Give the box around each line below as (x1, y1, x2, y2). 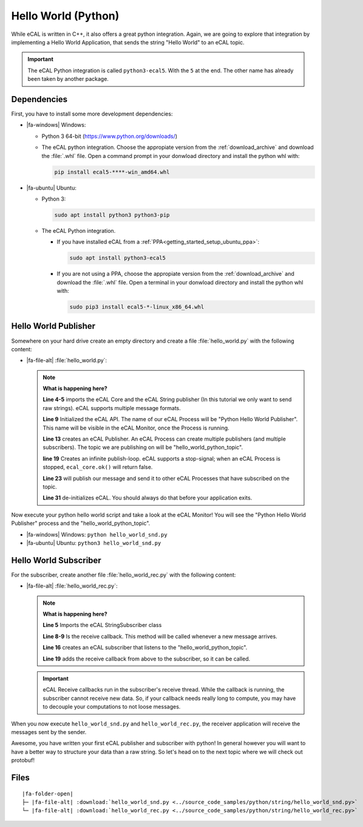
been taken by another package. (27, 75, 109, 83)
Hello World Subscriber (11, 555, 101, 565)
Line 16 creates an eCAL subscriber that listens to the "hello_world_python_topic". (42, 644, 248, 651)
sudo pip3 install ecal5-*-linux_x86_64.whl (69, 304, 205, 311)
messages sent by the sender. (11, 728, 87, 735)
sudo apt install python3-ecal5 (69, 255, 166, 261)
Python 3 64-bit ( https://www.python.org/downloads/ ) (41, 132, 178, 140)
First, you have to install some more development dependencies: (11, 110, 173, 118)
